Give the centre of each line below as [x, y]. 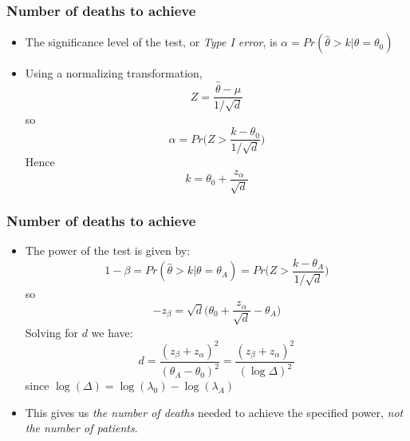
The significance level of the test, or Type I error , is [151, 42]
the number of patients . [81, 428]
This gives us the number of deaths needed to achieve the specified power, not [214, 412]
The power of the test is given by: [108, 250]
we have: [112, 332]
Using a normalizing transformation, [114, 73]
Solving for [51, 332]
